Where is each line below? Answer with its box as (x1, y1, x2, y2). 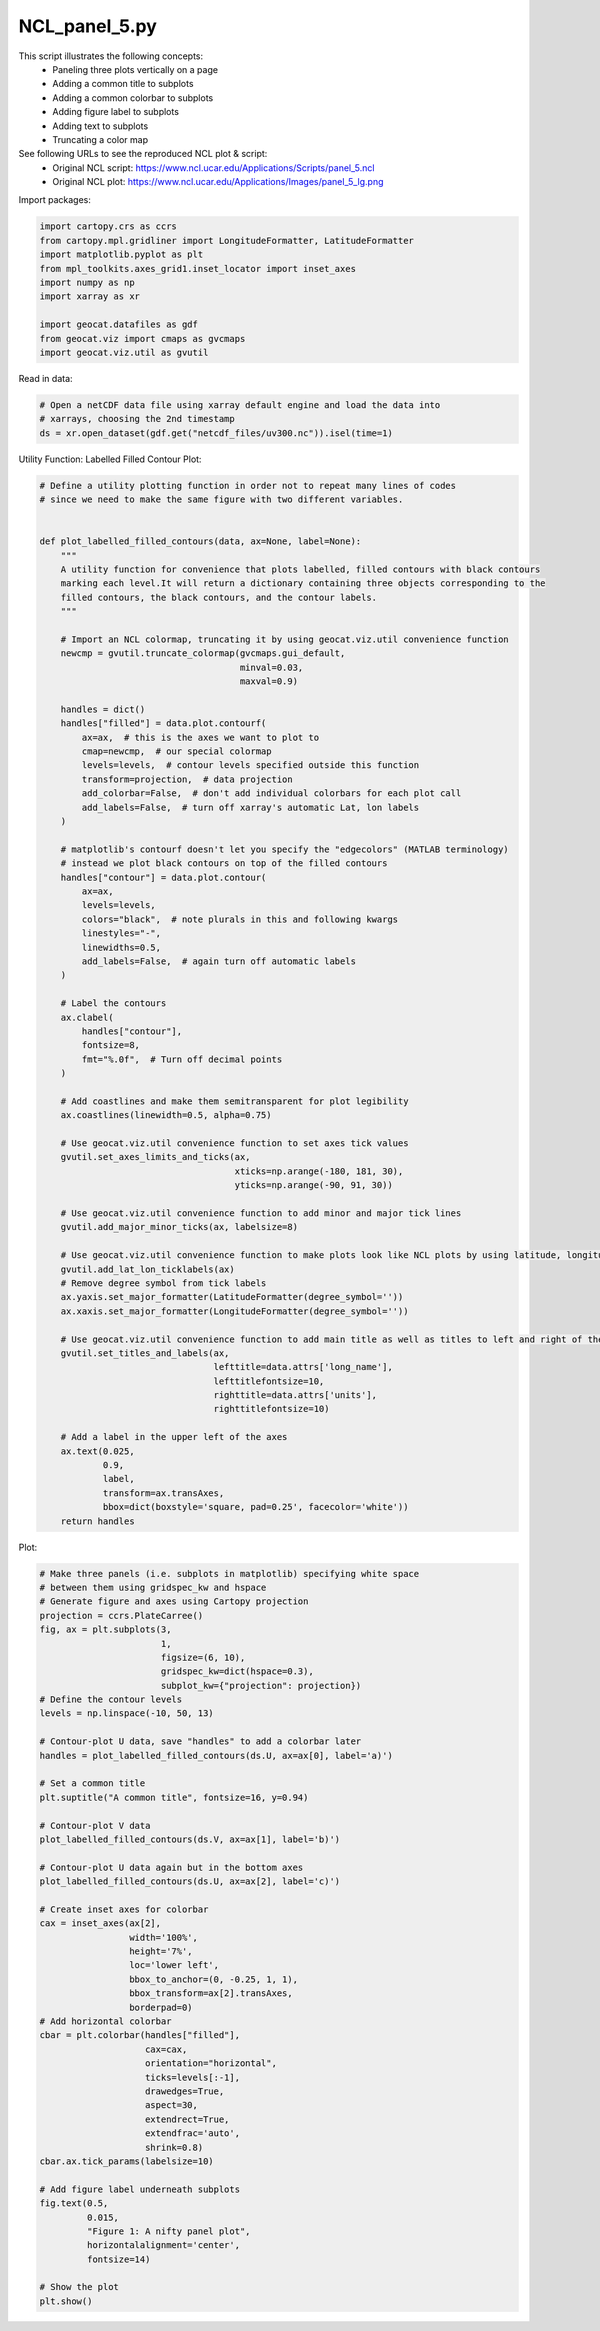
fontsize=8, (81, 1040, 140, 1051)
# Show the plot (39, 2281, 120, 2293)
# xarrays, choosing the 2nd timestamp (39, 413, 235, 425)
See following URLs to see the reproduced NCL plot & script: (18, 148, 268, 160)
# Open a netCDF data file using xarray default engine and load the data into (39, 399, 441, 410)
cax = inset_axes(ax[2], (39, 1918, 162, 1929)
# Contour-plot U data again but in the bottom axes (39, 1861, 304, 1873)
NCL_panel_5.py (18, 15, 157, 37)
